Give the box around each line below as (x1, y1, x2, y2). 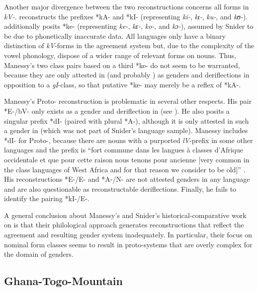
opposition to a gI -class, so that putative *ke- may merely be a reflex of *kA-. (4, 79, 241, 89)
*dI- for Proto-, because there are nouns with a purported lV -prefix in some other (4, 135, 253, 145)
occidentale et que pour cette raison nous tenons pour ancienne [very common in (4, 154, 250, 164)
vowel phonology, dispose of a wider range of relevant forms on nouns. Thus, (4, 50, 236, 60)
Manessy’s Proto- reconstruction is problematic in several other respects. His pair (4, 96, 252, 106)
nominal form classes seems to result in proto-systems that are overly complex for (4, 239, 253, 249)
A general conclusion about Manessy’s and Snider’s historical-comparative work (4, 210, 247, 220)
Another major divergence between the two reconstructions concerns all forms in (4, 1, 249, 11)
